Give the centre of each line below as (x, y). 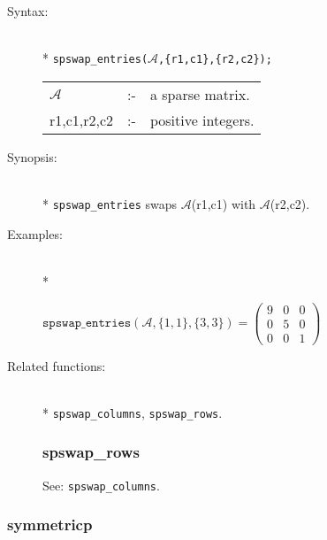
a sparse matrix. (200, 94)
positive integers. (202, 120)
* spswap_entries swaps (110, 204)
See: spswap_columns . (101, 485)
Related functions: (57, 365)
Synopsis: (32, 156)
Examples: (35, 233)
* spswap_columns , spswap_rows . (133, 412)
